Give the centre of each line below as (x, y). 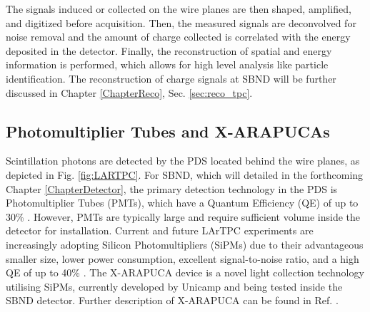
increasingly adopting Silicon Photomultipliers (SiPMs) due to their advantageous (185, 244)
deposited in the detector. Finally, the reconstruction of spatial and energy (169, 50)
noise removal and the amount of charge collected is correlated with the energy (178, 37)
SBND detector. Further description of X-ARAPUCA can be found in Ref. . (172, 300)
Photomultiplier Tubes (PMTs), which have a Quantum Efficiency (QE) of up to (182, 203)
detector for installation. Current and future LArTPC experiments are (160, 230)
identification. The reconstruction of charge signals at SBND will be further (171, 78)
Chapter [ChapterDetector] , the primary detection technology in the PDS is (172, 188)
